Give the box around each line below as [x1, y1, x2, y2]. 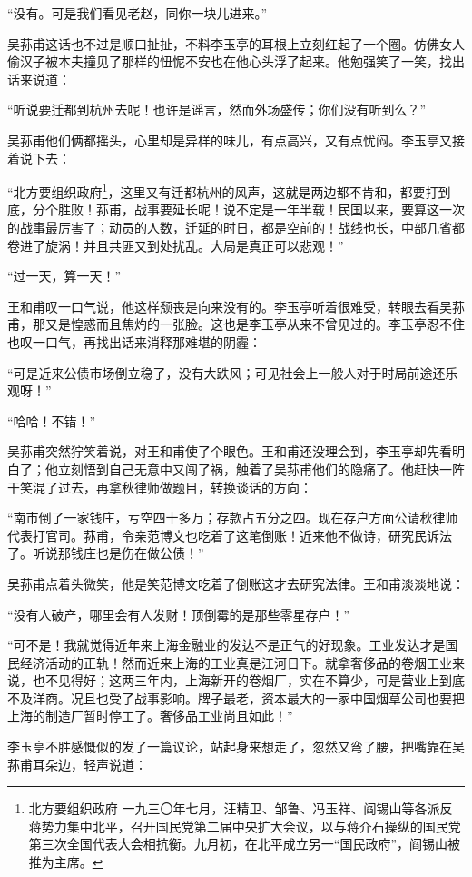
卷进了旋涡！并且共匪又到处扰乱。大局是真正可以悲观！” [7, 235, 344, 254]
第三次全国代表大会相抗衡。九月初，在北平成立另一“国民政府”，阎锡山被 [28, 834, 461, 853]
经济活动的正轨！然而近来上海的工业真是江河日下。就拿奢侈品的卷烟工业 [19, 653, 452, 672]
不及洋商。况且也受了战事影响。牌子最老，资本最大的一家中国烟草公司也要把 [7, 688, 465, 707]
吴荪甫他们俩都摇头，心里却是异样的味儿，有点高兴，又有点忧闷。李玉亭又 [7, 130, 452, 149]
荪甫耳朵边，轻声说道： [7, 754, 147, 773]
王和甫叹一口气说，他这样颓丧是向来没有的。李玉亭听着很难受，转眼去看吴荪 [7, 296, 465, 315]
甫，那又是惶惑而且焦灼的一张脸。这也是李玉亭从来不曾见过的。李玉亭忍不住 [7, 314, 465, 334]
